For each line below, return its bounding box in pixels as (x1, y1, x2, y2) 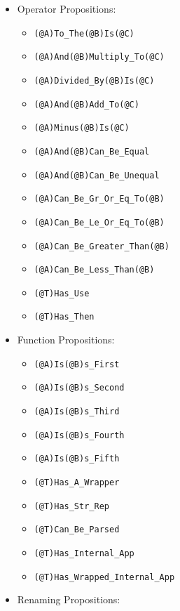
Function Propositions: (17, 332, 115, 347)
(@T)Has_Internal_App (34, 548, 134, 558)
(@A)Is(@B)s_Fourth (34, 430, 125, 440)
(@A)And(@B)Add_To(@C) (34, 99, 139, 110)
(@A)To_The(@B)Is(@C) (34, 28, 134, 39)
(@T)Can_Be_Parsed (34, 525, 120, 535)
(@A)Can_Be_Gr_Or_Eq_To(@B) (34, 194, 165, 204)
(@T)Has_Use (34, 288, 90, 298)
